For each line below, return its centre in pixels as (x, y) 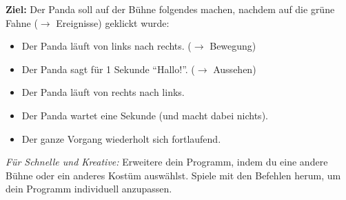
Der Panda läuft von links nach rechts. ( (106, 46)
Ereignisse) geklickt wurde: (113, 22)
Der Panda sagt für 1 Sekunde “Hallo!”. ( (108, 69)
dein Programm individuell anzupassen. (89, 189)
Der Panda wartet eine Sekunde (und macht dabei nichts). (145, 115)
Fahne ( (22, 22)
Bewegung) (233, 46)
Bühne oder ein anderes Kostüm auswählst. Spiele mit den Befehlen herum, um (173, 175)
